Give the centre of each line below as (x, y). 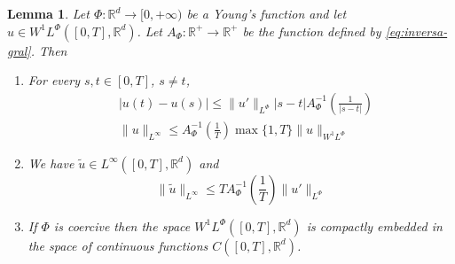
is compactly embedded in (374, 225)
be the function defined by (312, 31)
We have (51, 163)
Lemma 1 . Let (48, 13)
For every (54, 80)
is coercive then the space (122, 225)
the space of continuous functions (118, 245)
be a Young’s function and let (267, 13)
